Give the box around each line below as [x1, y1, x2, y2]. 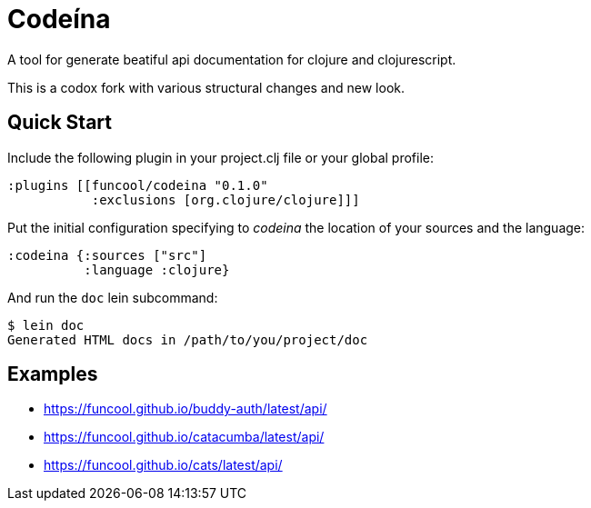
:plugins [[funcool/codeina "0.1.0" [7, 177, 268, 193]
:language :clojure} [84, 262, 230, 277]
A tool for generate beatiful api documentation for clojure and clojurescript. [7, 51, 456, 67]
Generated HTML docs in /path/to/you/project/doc [7, 332, 368, 347]
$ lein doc [7, 317, 85, 333]
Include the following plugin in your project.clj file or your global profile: [7, 149, 435, 165]
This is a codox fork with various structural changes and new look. [7, 79, 405, 95]
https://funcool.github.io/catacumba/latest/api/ [44, 429, 325, 445]
